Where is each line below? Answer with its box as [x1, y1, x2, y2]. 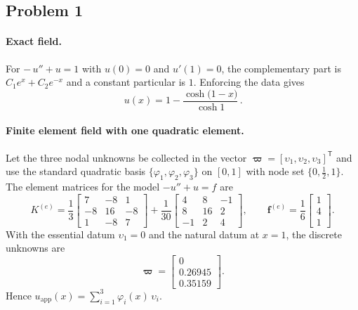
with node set [246, 164, 305, 179]
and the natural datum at [148, 226, 260, 241]
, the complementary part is [221, 60, 341, 75]
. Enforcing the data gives [193, 75, 305, 89]
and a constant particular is [66, 75, 186, 89]
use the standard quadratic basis [6, 164, 146, 179]
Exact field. [6, 34, 62, 49]
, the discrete [286, 226, 342, 241]
